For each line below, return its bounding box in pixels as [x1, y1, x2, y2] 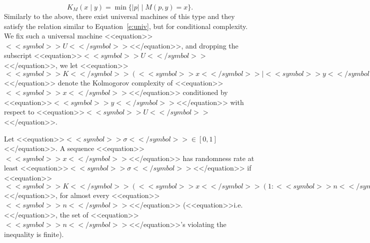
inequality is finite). [4, 228, 64, 239]
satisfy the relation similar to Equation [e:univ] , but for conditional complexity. [4, 20, 248, 31]
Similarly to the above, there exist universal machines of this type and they [4, 11, 235, 21]
